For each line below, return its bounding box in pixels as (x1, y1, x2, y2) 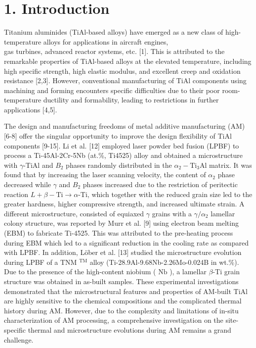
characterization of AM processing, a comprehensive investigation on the (4, 315, 223, 325)
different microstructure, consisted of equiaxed (4, 208, 144, 218)
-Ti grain (213, 266, 240, 277)
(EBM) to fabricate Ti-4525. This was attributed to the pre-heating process (4, 228, 233, 238)
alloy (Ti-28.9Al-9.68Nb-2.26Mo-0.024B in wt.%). (89, 256, 239, 267)
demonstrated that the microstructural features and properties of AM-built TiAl (4, 286, 248, 296)
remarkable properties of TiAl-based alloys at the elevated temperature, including (4, 55, 252, 66)
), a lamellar (170, 266, 207, 277)
